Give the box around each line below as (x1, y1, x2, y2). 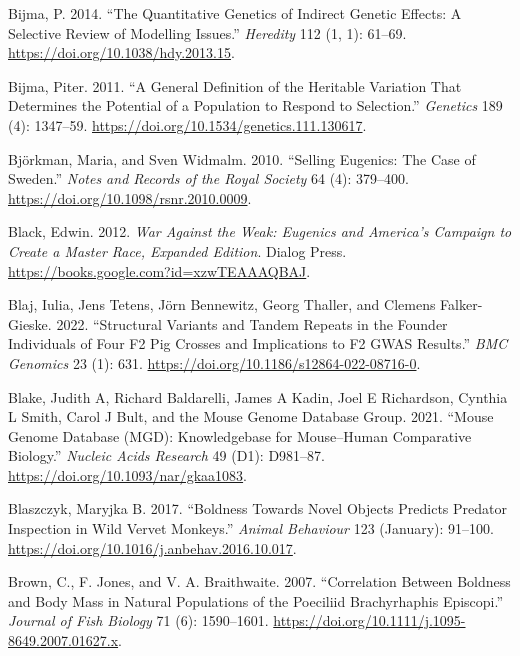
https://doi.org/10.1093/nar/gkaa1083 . (8, 464, 247, 485)
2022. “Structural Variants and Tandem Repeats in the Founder (56, 313, 448, 334)
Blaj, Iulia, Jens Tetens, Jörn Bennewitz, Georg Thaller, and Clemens (8, 294, 436, 315)
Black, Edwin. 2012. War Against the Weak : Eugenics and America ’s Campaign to (8, 221, 512, 242)
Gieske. (8, 313, 52, 334)
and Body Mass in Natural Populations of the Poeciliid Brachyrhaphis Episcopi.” (8, 590, 504, 611)
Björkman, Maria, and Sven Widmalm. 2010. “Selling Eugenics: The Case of (8, 148, 476, 169)
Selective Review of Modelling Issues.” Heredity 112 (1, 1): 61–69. (8, 22, 407, 43)
